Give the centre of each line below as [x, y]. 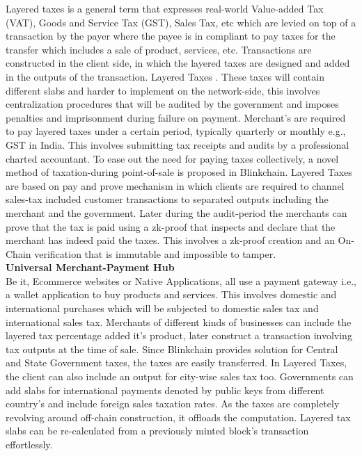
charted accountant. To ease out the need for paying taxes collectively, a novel [172, 158]
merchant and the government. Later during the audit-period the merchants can [176, 212]
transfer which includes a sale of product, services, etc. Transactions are [159, 49]
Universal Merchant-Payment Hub [90, 267]
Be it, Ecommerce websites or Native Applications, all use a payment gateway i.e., [181, 280]
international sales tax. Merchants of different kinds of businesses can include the [179, 321]
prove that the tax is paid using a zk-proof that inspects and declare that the [171, 226]
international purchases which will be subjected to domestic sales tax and [162, 308]
